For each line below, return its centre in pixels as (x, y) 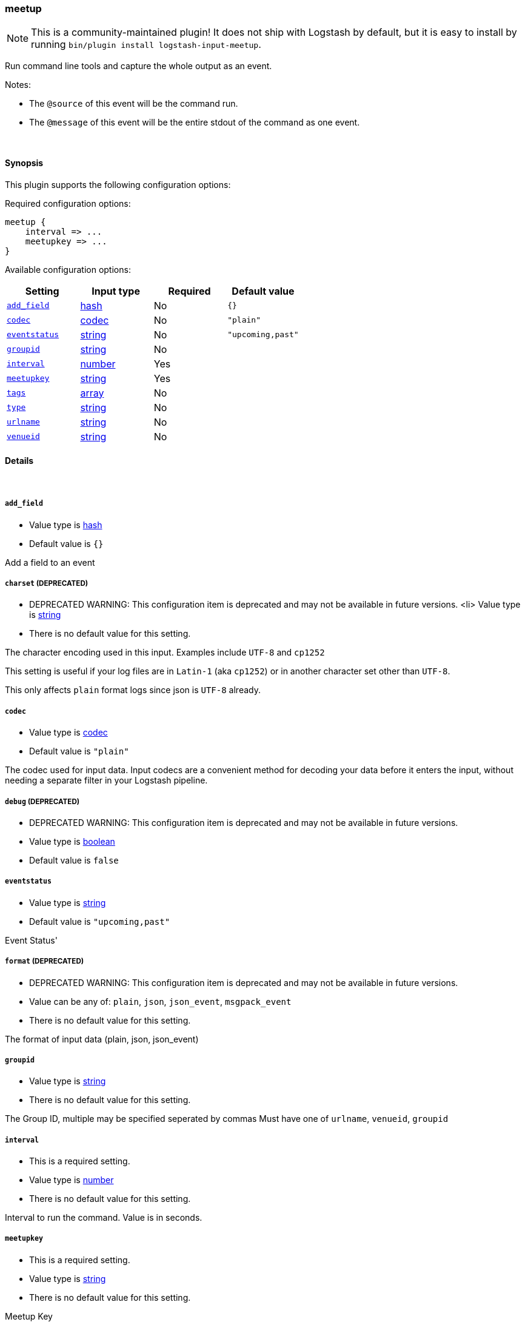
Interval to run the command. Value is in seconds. (104, 1218)
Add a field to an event (50, 562)
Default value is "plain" (79, 751)
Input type (116, 291)
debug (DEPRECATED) (42, 801)
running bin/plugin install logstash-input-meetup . (146, 45)
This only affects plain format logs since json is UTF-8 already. (133, 690)
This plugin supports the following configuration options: (118, 184)
